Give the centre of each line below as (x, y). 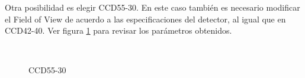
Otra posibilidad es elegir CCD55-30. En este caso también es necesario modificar (152, 7)
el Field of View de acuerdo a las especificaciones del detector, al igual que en (145, 19)
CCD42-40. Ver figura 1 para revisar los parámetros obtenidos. (118, 30)
